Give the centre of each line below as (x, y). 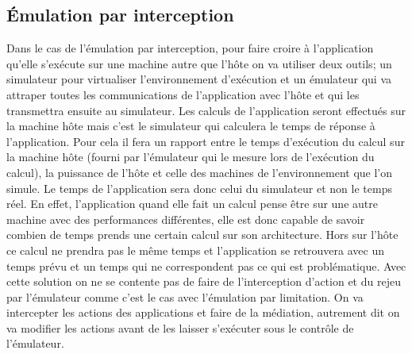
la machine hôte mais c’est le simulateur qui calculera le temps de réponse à (191, 126)
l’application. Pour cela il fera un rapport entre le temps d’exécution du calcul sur (206, 141)
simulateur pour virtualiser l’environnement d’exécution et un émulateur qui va (199, 79)
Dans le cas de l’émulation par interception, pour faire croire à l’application (190, 48)
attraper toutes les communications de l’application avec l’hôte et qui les (183, 94)
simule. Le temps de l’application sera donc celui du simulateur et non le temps (199, 188)
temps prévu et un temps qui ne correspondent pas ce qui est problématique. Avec (206, 265)
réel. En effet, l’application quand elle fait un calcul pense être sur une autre (192, 204)
